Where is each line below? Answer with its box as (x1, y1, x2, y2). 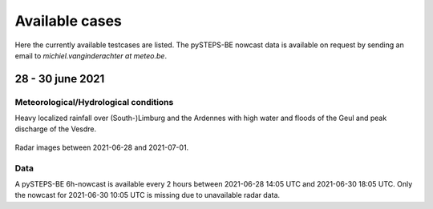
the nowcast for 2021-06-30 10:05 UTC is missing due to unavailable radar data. (14, 191, 281, 200)
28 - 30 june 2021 (14, 72, 105, 86)
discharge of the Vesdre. (14, 124, 96, 134)
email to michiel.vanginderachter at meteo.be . (14, 50, 168, 60)
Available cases (14, 12, 122, 30)
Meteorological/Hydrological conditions (14, 96, 174, 107)
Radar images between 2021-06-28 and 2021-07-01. (14, 143, 189, 152)
